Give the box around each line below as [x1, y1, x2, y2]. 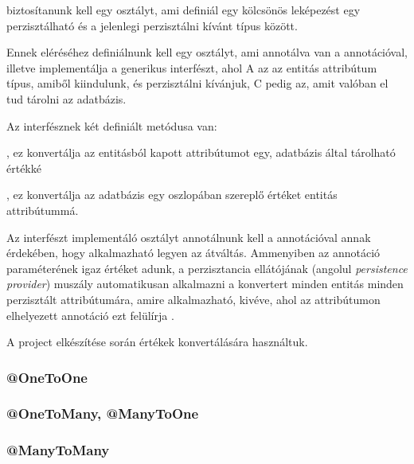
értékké [6, 159, 41, 176]
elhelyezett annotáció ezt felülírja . [6, 306, 174, 323]
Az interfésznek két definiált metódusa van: [6, 117, 217, 134]
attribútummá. [6, 201, 79, 218]
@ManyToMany [6, 440, 110, 460]
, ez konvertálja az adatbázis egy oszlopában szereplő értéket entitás [6, 186, 338, 203]
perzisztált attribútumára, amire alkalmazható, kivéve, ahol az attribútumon [6, 290, 381, 307]
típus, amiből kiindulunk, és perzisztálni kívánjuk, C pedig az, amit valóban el [6, 75, 389, 92]
